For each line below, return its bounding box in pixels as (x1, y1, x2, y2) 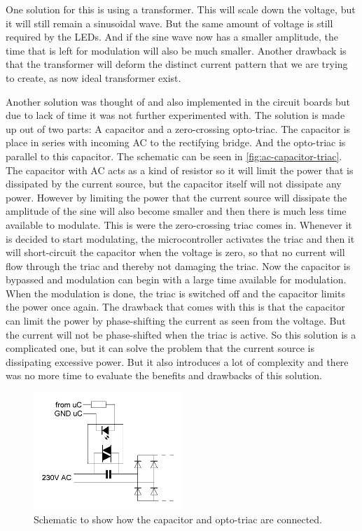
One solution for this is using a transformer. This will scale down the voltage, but (6, 2, 356, 16)
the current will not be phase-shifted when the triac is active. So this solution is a (6, 327, 356, 341)
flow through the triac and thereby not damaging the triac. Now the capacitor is (6, 258, 351, 273)
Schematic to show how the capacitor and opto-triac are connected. (34, 511, 322, 526)
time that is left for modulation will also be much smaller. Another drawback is (6, 43, 347, 57)
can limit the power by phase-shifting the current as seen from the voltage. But (6, 313, 346, 328)
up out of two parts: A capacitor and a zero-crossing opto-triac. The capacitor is (6, 121, 351, 136)
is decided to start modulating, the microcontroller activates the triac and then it (6, 231, 355, 246)
